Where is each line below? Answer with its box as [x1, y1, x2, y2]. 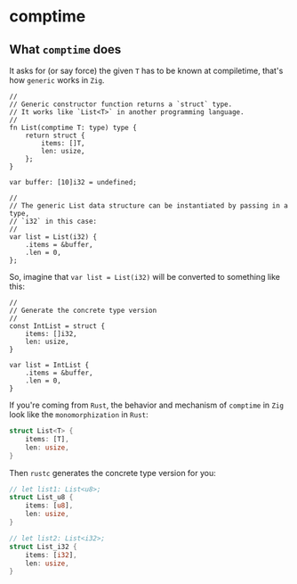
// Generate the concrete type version [9, 306, 157, 315]
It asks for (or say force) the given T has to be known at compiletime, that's [9, 65, 284, 76]
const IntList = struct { [9, 322, 105, 331]
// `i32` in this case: [9, 217, 98, 226]
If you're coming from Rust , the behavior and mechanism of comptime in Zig [9, 399, 285, 410]
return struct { [25, 131, 86, 140]
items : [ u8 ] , [25, 501, 74, 510]
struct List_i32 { [9, 542, 77, 551]
